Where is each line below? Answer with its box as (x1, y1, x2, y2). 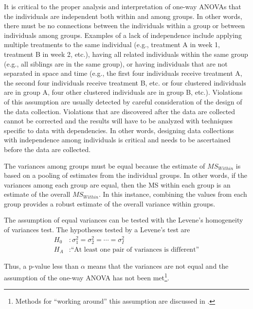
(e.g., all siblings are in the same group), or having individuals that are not (4, 58, 228, 69)
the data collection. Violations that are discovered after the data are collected (4, 106, 235, 116)
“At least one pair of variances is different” (71, 246, 199, 253)
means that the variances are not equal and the (87, 261, 229, 271)
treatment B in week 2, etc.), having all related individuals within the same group (4, 49, 248, 59)
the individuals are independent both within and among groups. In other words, (4, 11, 242, 21)
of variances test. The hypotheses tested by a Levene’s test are (4, 224, 190, 235)
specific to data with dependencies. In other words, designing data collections (4, 125, 234, 135)
